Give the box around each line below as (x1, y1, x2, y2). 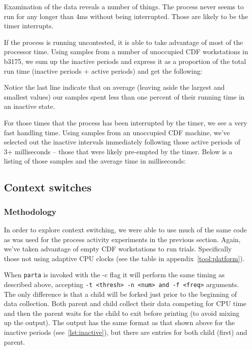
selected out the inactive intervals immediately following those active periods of (4, 137, 240, 147)
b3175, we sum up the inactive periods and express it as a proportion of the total (4, 56, 246, 66)
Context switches (4, 180, 92, 195)
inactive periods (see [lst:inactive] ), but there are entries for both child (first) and (4, 327, 248, 337)
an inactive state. (4, 101, 55, 111)
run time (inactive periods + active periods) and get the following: (4, 65, 202, 76)
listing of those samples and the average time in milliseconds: (4, 156, 186, 166)
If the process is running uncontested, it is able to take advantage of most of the (4, 37, 243, 47)
